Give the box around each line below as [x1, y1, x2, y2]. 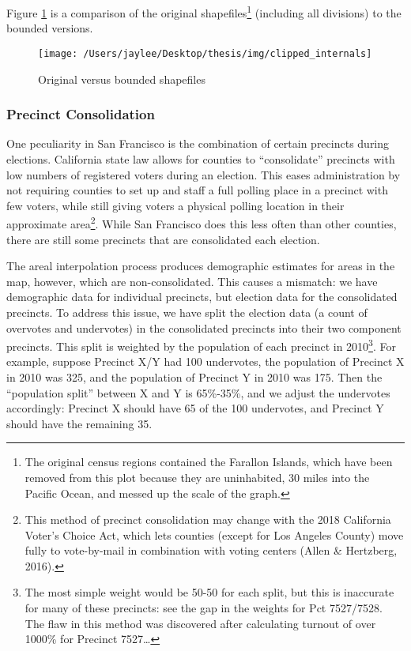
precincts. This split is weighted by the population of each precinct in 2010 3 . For [6, 336, 396, 354]
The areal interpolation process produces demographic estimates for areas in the [6, 258, 395, 274]
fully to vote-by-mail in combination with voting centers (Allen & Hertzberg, [25, 542, 398, 559]
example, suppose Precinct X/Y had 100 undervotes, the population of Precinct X [6, 353, 405, 370]
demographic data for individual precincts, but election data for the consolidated [6, 288, 398, 305]
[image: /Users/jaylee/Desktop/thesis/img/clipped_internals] [38, 47, 372, 59]
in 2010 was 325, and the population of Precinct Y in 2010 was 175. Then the [6, 368, 383, 385]
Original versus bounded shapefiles [38, 70, 205, 87]
